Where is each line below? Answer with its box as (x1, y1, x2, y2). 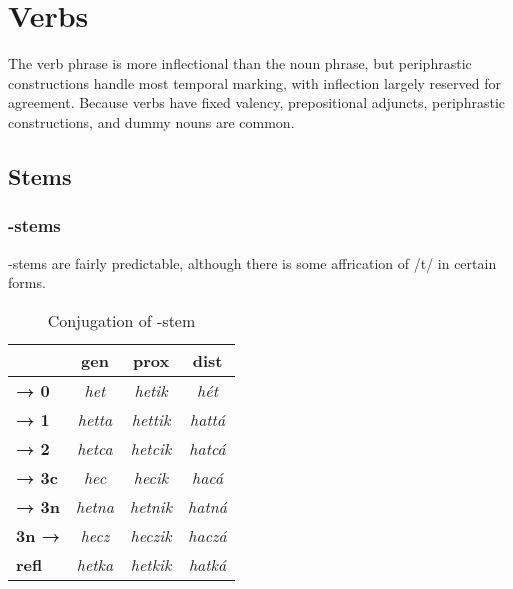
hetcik (130, 436, 172, 460)
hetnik (129, 494, 173, 518)
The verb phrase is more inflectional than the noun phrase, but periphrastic (8, 53, 472, 74)
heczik (130, 523, 172, 547)
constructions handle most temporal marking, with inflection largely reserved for (8, 72, 501, 93)
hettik (131, 407, 171, 431)
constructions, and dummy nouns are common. (8, 111, 295, 132)
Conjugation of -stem (47, 308, 196, 332)
